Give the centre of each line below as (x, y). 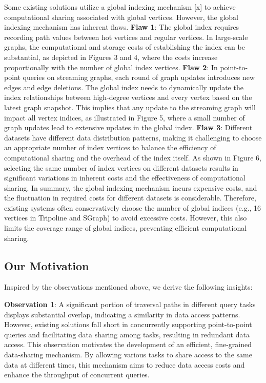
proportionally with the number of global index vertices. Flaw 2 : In (111, 67)
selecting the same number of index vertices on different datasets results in (121, 167)
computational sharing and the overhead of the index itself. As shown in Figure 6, (133, 157)
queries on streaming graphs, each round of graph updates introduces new (139, 77)
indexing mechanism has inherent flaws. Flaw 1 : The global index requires (122, 27)
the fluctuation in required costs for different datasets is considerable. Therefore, (130, 198)
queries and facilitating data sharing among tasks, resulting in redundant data (127, 334)
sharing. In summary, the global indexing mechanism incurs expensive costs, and (131, 187)
